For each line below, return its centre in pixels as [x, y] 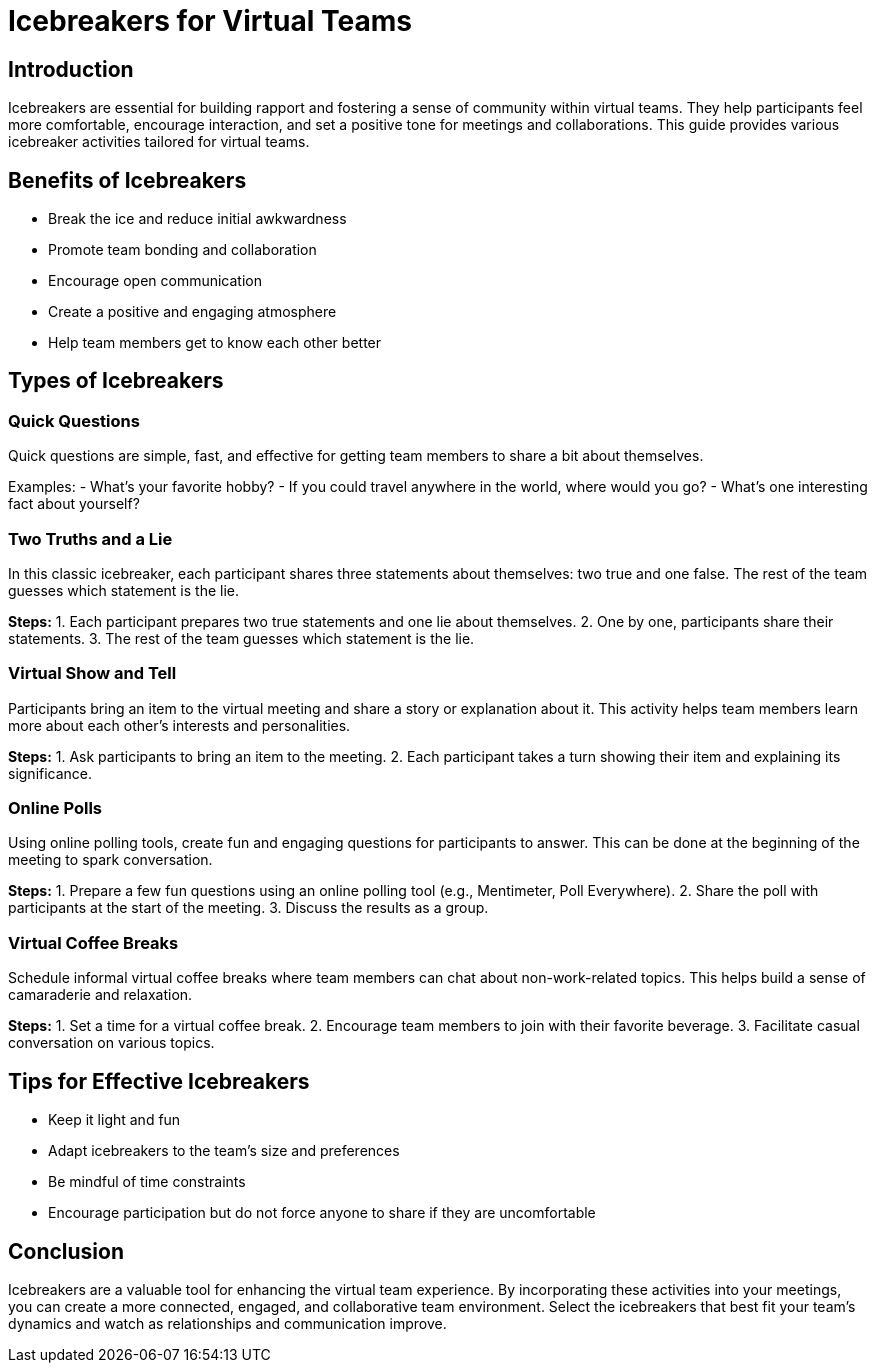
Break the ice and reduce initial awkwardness [197, 219]
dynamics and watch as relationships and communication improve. [227, 1323]
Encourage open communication [155, 281]
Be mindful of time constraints [147, 1182]
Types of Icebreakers [116, 381]
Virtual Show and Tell [92, 673]
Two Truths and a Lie [90, 538]
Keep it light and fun [114, 1120]
